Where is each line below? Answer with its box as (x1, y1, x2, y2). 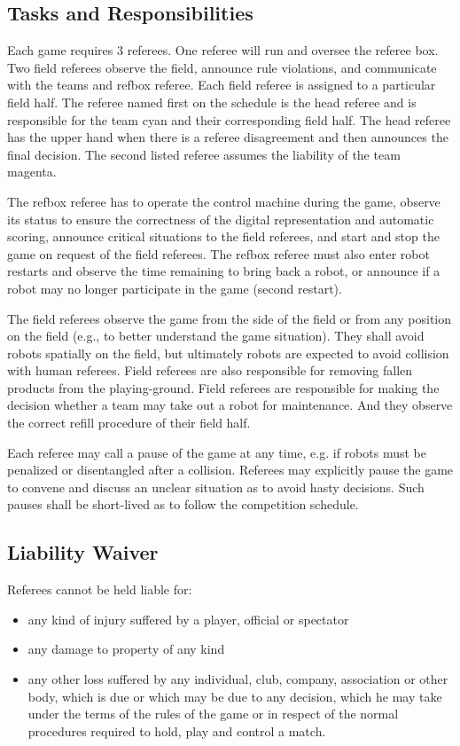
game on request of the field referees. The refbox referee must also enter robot (7, 244, 430, 263)
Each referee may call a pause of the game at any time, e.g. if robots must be (7, 443, 426, 461)
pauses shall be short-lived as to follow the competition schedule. (7, 495, 359, 514)
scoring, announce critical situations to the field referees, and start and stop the (7, 227, 440, 246)
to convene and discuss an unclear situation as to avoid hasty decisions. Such (7, 477, 425, 496)
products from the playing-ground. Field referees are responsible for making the (7, 378, 440, 397)
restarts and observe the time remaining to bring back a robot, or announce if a (7, 262, 441, 280)
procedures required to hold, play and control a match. (27, 721, 326, 740)
